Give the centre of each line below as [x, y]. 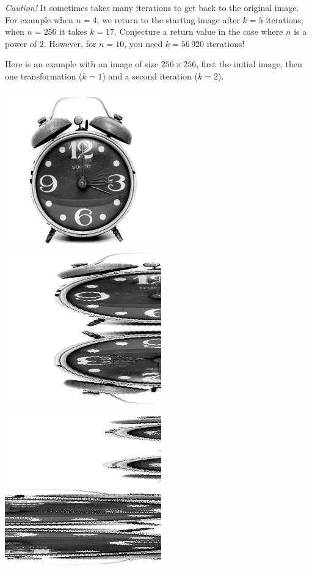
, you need [143, 43]
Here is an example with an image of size [82, 64]
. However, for [70, 43]
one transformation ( [44, 76]
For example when [39, 19]
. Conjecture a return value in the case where [199, 31]
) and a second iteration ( [150, 76]
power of [21, 43]
